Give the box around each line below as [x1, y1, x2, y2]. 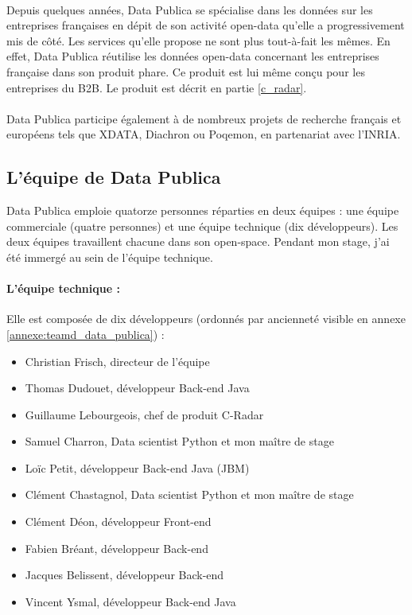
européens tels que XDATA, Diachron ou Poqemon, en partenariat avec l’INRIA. [6, 126, 401, 142]
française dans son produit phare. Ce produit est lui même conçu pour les [6, 63, 365, 80]
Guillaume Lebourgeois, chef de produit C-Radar [25, 406, 264, 422]
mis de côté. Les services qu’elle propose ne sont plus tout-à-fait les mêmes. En [6, 32, 391, 49]
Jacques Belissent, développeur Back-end [25, 566, 224, 583]
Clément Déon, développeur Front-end [25, 513, 212, 530]
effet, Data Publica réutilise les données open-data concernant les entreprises [6, 48, 379, 64]
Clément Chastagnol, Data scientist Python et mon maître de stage [25, 486, 354, 503]
